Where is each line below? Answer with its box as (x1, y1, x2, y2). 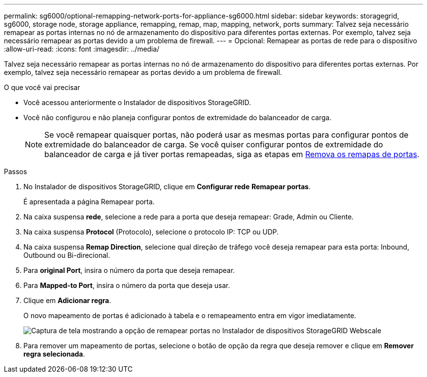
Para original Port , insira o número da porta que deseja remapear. (23, 266, 235, 274)
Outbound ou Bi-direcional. (23, 251, 110, 259)
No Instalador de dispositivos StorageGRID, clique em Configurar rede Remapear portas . (23, 182, 311, 191)
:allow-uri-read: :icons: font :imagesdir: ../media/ (4, 45, 159, 53)
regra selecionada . (23, 350, 85, 358)
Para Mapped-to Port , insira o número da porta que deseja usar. (23, 281, 230, 289)
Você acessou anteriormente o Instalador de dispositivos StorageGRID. (23, 98, 251, 107)
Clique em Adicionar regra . (23, 296, 111, 305)
